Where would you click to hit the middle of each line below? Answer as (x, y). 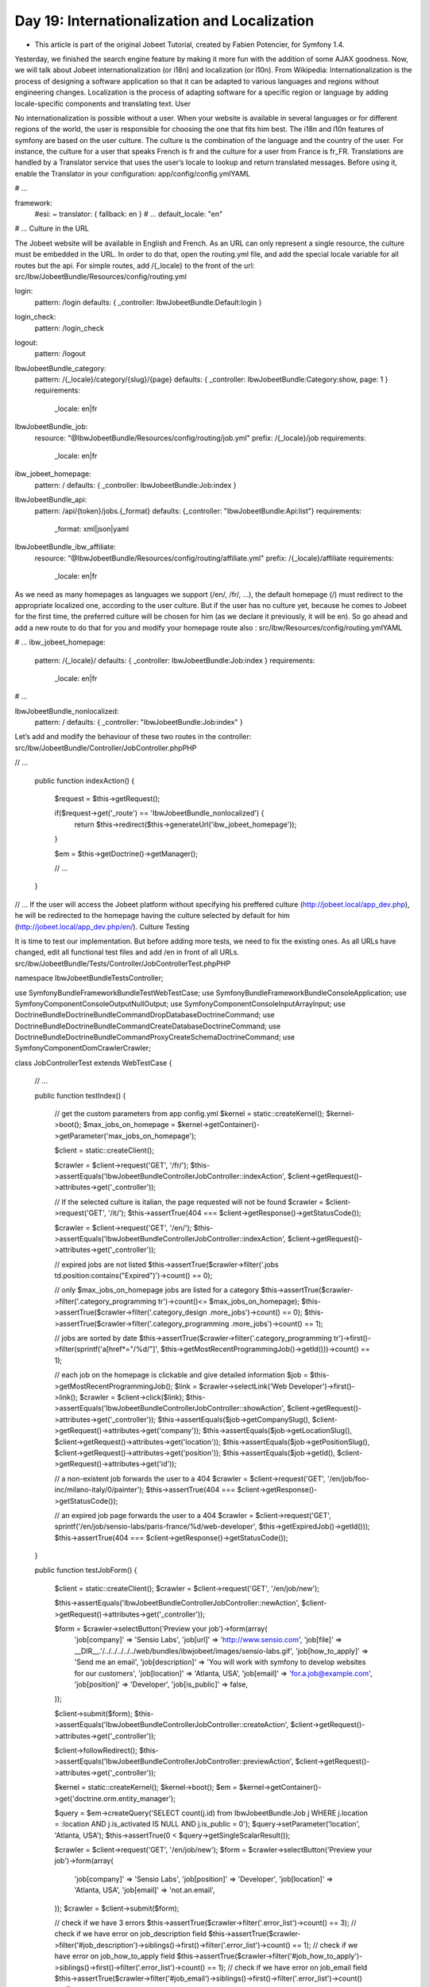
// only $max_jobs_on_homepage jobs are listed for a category (157, 1290)
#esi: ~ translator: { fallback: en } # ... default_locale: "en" (128, 214)
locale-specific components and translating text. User (102, 103)
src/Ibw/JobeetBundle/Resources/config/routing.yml (100, 276)
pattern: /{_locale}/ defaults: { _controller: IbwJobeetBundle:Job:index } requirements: (175, 660)
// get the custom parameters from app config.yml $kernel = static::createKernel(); (189, 1114)
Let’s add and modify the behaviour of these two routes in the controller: (133, 737)
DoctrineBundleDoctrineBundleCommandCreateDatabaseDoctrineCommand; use (148, 1026)
